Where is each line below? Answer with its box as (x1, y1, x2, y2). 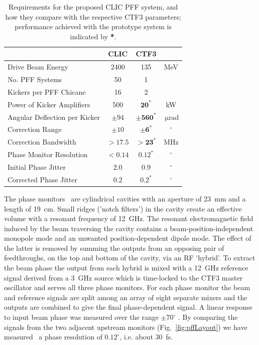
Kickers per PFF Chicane (8, 86, 86, 97)
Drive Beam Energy (8, 61, 68, 72)
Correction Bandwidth (8, 136, 76, 147)
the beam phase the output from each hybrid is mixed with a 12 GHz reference (4, 262, 248, 273)
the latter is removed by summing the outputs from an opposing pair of (4, 242, 224, 253)
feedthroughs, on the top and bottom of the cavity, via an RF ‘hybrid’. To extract (4, 252, 255, 263)
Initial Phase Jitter (8, 161, 66, 172)
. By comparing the (178, 312, 238, 322)
